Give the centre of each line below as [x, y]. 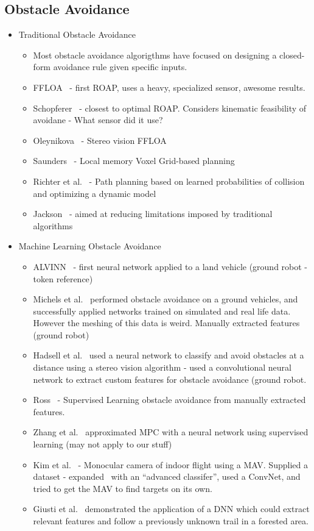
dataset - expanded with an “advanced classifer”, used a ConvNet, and [167, 476]
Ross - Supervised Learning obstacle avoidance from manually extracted [169, 400]
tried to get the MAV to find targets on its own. [123, 488]
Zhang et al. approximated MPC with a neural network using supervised [171, 432]
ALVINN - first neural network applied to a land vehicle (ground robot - [170, 266]
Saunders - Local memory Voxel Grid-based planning [134, 161]
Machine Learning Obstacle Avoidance [90, 246]
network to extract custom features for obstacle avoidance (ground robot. [170, 379]
